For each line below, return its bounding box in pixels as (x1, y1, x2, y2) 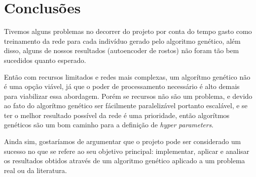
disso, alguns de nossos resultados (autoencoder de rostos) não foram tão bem (4, 45, 239, 56)
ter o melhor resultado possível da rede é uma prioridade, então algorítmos (4, 110, 230, 120)
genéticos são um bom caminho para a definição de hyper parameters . (4, 119, 214, 130)
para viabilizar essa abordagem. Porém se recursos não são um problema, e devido (4, 90, 253, 101)
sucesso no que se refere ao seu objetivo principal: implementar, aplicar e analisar (4, 146, 250, 156)
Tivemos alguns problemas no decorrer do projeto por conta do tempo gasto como (4, 26, 252, 36)
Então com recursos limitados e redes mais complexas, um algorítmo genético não (4, 71, 251, 82)
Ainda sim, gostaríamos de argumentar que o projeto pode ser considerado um (4, 136, 241, 147)
